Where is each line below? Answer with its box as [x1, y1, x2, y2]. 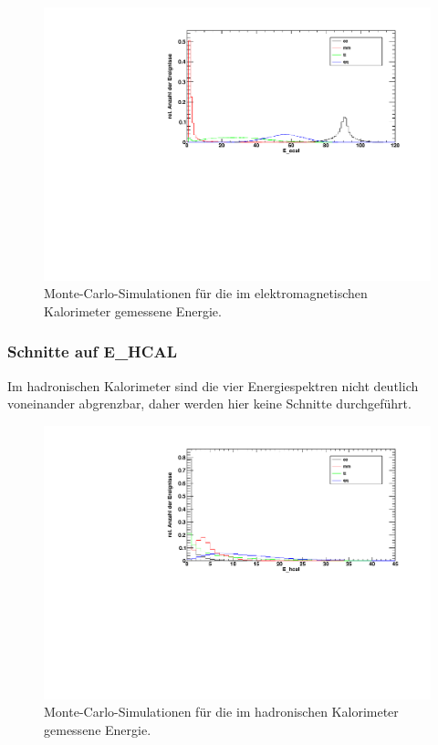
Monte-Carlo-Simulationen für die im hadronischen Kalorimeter [44, 702, 399, 721]
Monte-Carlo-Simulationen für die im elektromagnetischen [44, 284, 368, 303]
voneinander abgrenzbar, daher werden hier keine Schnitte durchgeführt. [7, 394, 412, 413]
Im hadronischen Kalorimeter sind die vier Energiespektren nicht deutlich [7, 376, 419, 395]
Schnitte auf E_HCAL [7, 340, 177, 363]
